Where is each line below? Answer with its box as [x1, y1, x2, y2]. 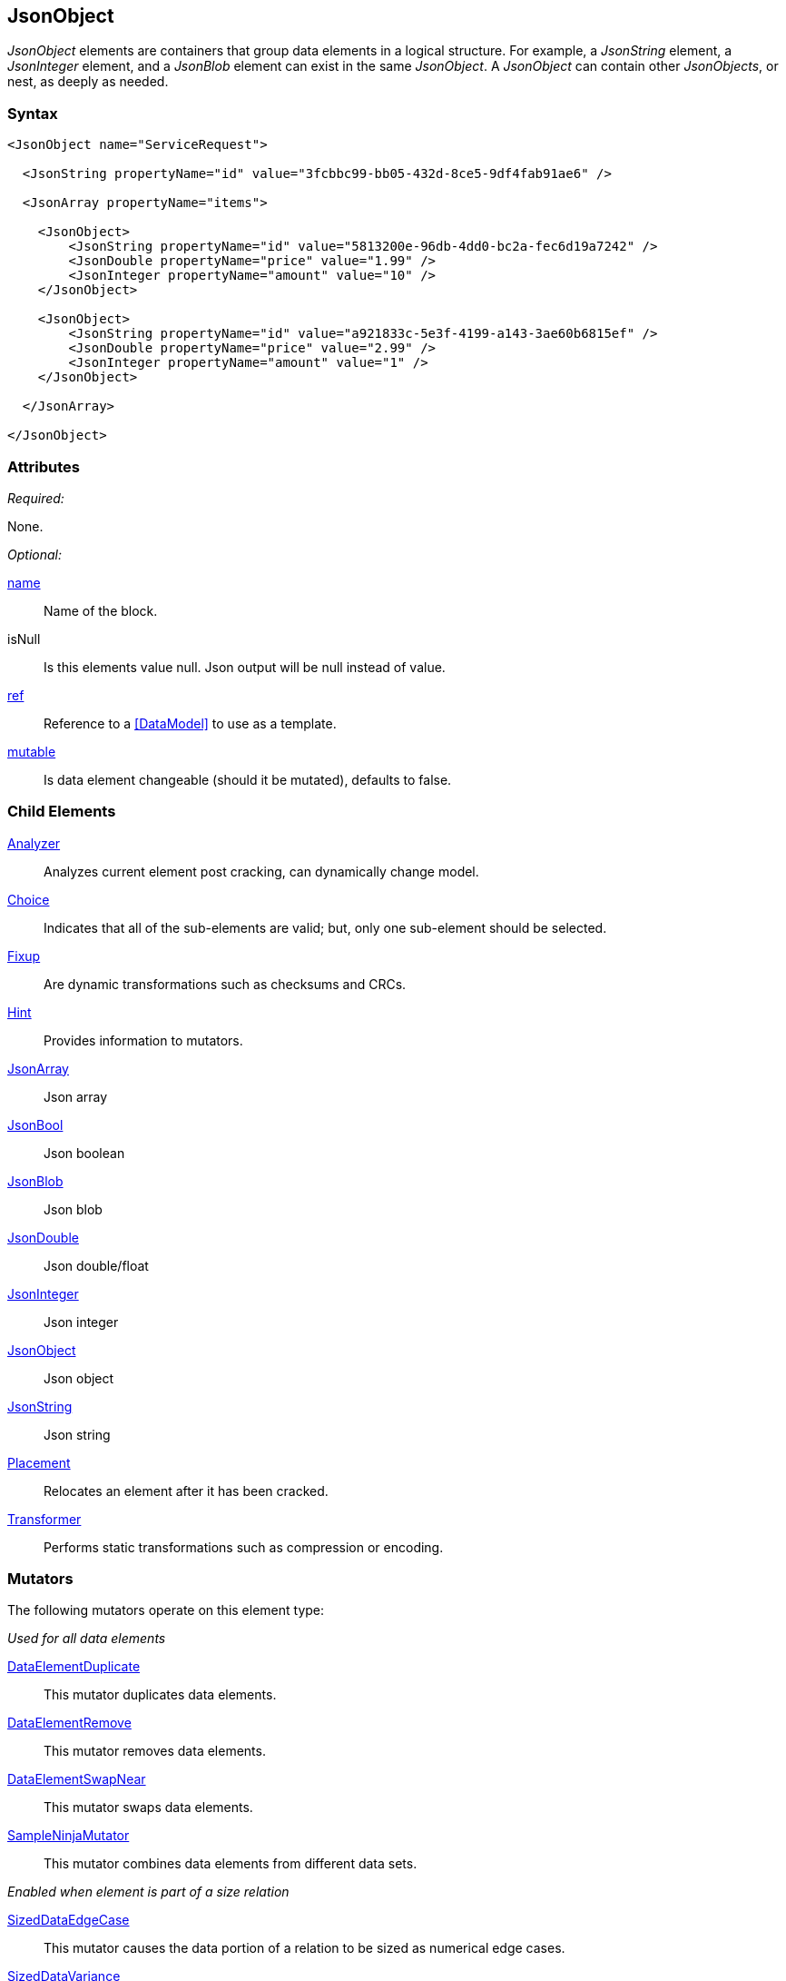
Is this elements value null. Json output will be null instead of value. [44, 659, 446, 675]
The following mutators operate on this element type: [7, 1602, 325, 1619]
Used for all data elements [7, 1630, 166, 1647]
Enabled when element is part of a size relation [7, 1884, 290, 1900]
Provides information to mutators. [44, 1032, 243, 1048]
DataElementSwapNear [7, 1771, 146, 1788]
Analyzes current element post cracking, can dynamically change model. [44, 863, 479, 879]
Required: [7, 490, 64, 506]
